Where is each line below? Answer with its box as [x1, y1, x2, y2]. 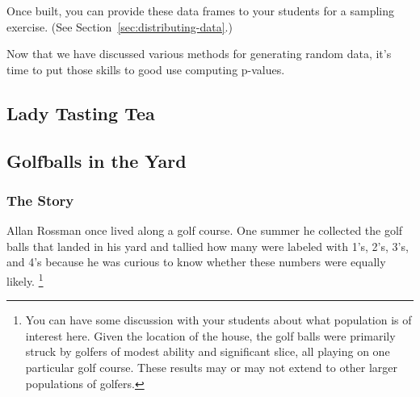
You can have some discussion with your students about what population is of [25, 311, 412, 328]
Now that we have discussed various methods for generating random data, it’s [6, 45, 392, 62]
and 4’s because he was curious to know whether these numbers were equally [6, 253, 386, 270]
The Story [6, 190, 74, 210]
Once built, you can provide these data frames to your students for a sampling [6, 2, 395, 19]
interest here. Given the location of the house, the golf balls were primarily [25, 327, 396, 344]
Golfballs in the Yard [6, 148, 187, 173]
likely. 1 [6, 270, 44, 289]
